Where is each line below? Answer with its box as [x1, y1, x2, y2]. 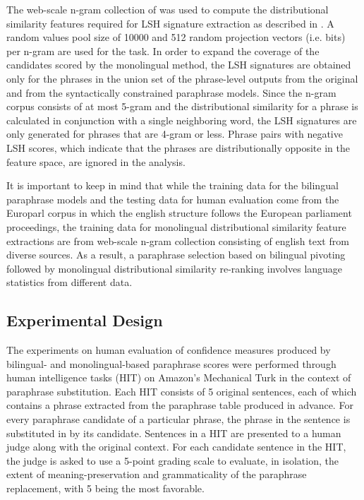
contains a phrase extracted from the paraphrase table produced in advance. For [6, 398, 353, 412]
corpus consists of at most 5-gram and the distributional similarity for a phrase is [6, 99, 358, 114]
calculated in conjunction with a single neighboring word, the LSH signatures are [6, 112, 357, 127]
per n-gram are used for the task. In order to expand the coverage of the [6, 43, 320, 58]
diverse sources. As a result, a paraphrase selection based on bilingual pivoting [6, 247, 346, 262]
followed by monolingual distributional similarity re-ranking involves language [6, 261, 343, 275]
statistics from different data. [6, 275, 133, 290]
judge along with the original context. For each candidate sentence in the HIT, [6, 439, 346, 454]
